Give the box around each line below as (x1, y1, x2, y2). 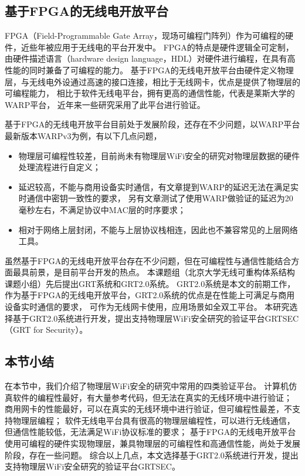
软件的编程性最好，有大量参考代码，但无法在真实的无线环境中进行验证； (12, 391, 292, 403)
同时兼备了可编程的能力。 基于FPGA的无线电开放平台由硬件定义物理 (29, 63, 294, 76)
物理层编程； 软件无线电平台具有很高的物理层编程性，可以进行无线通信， (12, 414, 295, 426)
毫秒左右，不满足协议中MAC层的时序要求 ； (18, 203, 186, 215)
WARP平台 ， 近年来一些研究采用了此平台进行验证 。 (5, 98, 205, 110)
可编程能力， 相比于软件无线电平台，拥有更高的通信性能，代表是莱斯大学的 (5, 87, 295, 99)
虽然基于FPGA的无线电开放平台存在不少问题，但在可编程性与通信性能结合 (5, 254, 292, 266)
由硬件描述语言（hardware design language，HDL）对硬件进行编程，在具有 (5, 52, 287, 65)
